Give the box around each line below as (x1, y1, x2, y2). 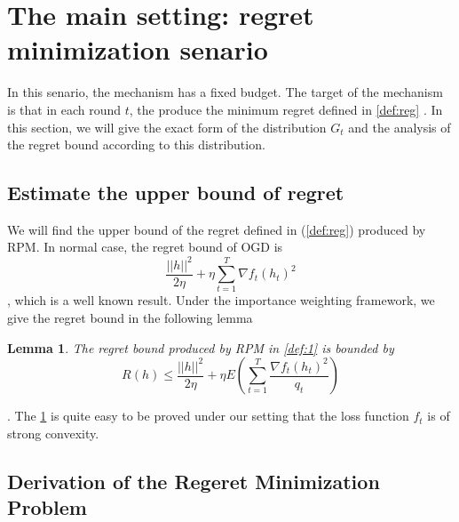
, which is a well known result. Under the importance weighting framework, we (7, 291, 435, 309)
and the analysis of (348, 117, 451, 136)
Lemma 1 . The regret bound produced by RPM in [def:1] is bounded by (7, 338, 394, 357)
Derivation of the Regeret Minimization (7, 467, 380, 494)
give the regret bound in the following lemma (7, 308, 253, 326)
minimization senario (7, 31, 268, 68)
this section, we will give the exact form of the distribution (7, 117, 327, 136)
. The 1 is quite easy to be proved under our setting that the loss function (7, 406, 409, 425)
